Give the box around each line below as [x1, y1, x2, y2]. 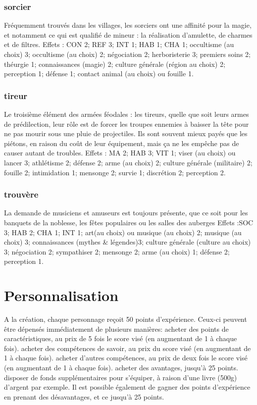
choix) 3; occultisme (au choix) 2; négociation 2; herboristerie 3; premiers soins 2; [4, 49, 251, 59]
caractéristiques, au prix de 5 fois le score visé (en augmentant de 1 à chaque [4, 333, 237, 344]
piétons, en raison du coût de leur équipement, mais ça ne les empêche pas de [4, 138, 239, 148]
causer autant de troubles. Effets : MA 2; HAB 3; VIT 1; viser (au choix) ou [4, 148, 236, 158]
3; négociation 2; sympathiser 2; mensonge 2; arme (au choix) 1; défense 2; [4, 246, 230, 256]
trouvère [4, 188, 39, 201]
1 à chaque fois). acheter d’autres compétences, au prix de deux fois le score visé [4, 353, 248, 363]
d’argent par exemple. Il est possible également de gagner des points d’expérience [4, 382, 251, 392]
